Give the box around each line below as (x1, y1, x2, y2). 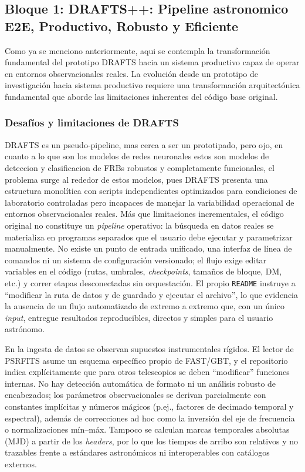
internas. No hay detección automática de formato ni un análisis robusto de (5, 377, 276, 389)
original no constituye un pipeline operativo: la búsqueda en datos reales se (5, 219, 274, 231)
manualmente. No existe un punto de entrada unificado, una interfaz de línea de (5, 242, 292, 255)
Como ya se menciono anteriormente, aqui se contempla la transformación (5, 44, 270, 56)
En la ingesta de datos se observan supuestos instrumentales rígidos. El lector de (5, 342, 294, 354)
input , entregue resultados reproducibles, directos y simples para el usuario (5, 311, 273, 323)
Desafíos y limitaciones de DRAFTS (5, 115, 179, 130)
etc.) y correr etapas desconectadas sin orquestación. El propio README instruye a (5, 276, 296, 289)
